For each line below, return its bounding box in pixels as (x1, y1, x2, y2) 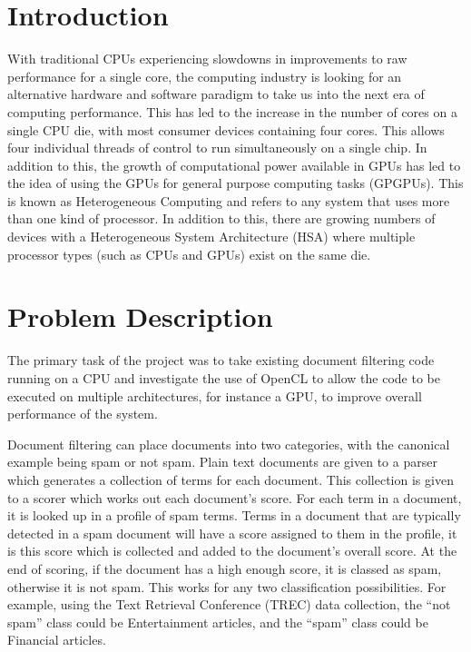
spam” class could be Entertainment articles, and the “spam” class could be (7, 612, 428, 631)
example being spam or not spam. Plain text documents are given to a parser (7, 452, 437, 471)
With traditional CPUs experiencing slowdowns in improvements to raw (7, 49, 407, 68)
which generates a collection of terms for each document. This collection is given (7, 469, 454, 489)
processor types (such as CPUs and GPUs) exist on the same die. (7, 244, 371, 263)
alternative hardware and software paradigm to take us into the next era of (7, 84, 425, 104)
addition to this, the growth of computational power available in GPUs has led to (7, 155, 461, 174)
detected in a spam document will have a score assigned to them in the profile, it (7, 523, 457, 542)
